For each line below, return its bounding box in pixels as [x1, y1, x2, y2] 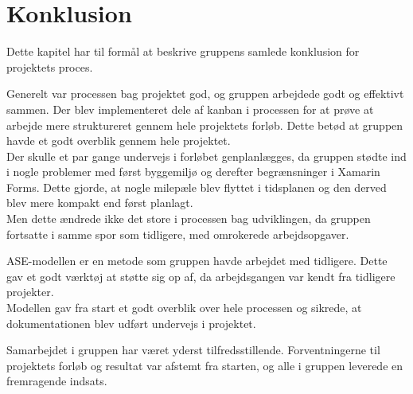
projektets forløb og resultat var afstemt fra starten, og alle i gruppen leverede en [6, 357, 403, 373]
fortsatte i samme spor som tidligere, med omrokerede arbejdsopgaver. [6, 225, 349, 242]
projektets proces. [6, 58, 93, 75]
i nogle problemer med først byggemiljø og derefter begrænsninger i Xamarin [6, 163, 380, 180]
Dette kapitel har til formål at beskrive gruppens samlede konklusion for [6, 43, 360, 60]
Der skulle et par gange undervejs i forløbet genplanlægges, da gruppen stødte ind [6, 147, 407, 164]
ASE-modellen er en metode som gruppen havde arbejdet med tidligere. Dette [6, 252, 388, 269]
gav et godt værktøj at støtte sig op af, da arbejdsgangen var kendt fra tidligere [6, 267, 395, 284]
